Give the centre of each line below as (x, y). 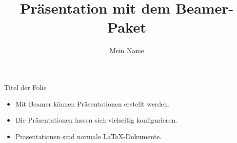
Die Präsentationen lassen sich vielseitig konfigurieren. (96, 120)
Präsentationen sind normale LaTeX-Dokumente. (89, 136)
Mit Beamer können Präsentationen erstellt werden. (93, 103)
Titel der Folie (25, 87)
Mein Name (127, 50)
